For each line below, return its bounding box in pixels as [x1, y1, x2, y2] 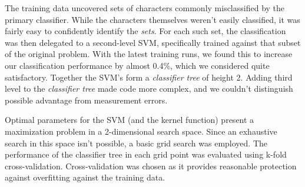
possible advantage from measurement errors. [5, 93, 168, 106]
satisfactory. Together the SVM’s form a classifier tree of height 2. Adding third [5, 71, 293, 83]
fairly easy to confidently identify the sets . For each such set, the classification [5, 25, 286, 37]
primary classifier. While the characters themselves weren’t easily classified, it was [5, 13, 300, 25]
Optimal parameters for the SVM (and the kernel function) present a [5, 113, 254, 126]
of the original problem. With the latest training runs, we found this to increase [5, 48, 293, 60]
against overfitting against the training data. [5, 171, 165, 183]
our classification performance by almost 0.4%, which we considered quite [5, 59, 270, 71]
